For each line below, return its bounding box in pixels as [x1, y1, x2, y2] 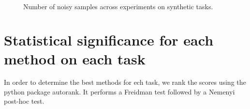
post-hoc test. [4, 96, 44, 106]
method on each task [4, 48, 146, 68]
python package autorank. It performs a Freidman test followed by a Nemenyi [4, 86, 235, 96]
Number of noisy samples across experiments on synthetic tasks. [23, 1, 213, 11]
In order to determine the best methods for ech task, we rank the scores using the [4, 77, 246, 87]
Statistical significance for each [4, 30, 214, 49]
